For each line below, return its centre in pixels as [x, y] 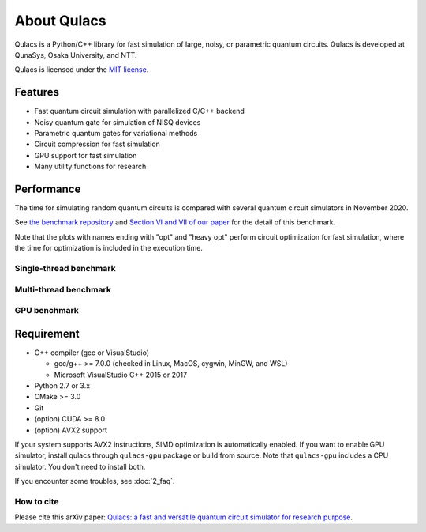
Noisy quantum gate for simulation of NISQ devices [118, 122]
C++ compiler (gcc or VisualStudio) [92, 353]
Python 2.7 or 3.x [62, 386]
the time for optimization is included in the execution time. [108, 248]
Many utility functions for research [90, 167]
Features [37, 92]
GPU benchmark [47, 311]
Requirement [47, 333]
